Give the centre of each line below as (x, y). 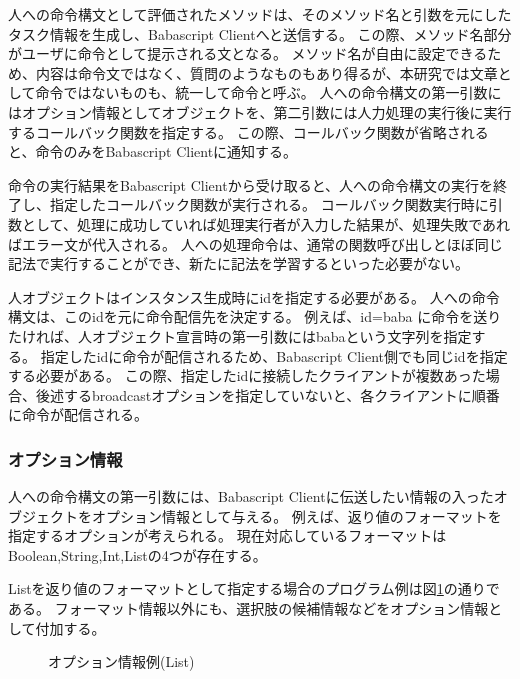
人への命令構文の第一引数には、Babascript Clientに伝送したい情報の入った (251, 496)
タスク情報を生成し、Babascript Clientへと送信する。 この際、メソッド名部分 (260, 33)
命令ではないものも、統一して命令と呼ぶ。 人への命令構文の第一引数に (268, 92)
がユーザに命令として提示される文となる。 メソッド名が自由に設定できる (248, 53)
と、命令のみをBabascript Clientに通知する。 (153, 151)
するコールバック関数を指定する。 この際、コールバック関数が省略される (248, 131)
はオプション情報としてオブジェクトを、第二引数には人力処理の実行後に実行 (260, 111)
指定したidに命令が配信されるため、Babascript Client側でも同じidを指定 (274, 355)
